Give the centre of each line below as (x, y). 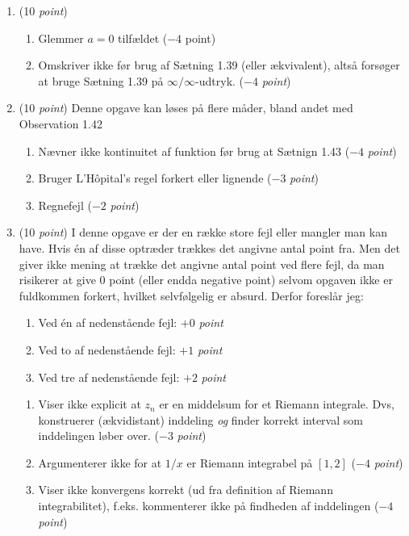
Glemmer (61, 38)
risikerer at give (57, 280)
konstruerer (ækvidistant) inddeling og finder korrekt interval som (200, 419)
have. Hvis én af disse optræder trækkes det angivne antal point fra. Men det (209, 247)
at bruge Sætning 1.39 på (101, 80)
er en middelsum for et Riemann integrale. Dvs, (277, 404)
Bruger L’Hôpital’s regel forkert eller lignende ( (155, 178)
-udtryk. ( (220, 80)
